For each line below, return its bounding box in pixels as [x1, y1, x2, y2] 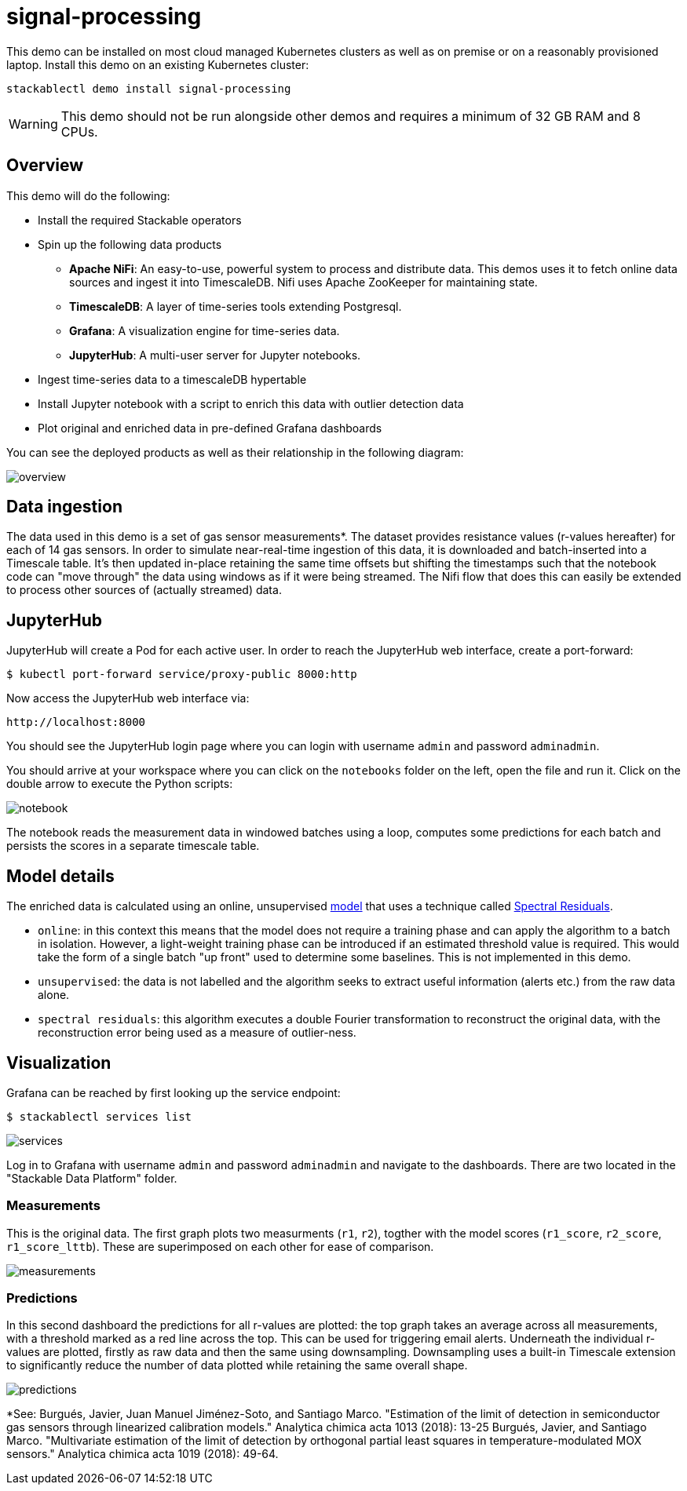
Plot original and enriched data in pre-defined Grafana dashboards [38, 421, 382, 435]
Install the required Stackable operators [38, 213, 242, 227]
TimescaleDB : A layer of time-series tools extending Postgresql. [69, 299, 402, 313]
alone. [38, 988, 70, 1002]
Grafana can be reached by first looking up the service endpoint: [6, 1085, 341, 1099]
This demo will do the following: [6, 188, 170, 202]
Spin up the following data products [38, 237, 222, 251]
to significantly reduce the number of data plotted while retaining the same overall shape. [6, 1358, 468, 1373]
